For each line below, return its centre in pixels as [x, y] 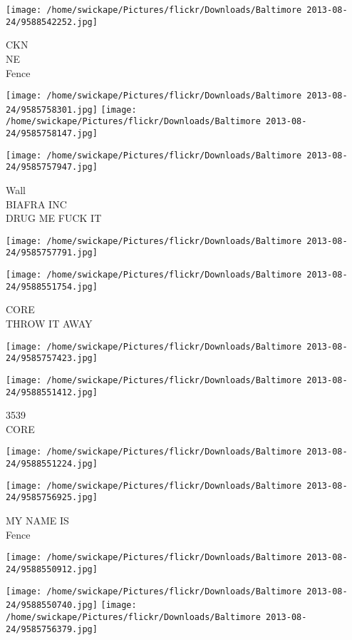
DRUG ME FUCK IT [54, 218]
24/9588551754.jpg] [52, 286]
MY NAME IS [37, 520]
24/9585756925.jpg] [52, 498]
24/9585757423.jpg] [52, 359]
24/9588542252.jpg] [52, 22]
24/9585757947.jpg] [52, 167]
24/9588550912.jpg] [52, 569]
